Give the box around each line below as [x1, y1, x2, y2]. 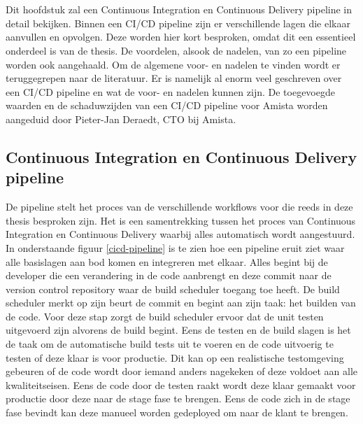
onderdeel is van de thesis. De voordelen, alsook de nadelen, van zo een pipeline [6, 43, 347, 57]
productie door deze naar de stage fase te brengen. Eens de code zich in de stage [6, 391, 350, 406]
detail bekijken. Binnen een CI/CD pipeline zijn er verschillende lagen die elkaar [6, 15, 350, 30]
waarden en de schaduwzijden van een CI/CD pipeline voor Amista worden [6, 98, 328, 113]
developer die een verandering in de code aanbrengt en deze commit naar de [6, 268, 332, 283]
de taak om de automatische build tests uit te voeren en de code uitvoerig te [6, 337, 334, 351]
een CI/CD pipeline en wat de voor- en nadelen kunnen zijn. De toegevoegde [6, 84, 335, 99]
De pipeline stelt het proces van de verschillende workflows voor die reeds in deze [6, 199, 353, 214]
